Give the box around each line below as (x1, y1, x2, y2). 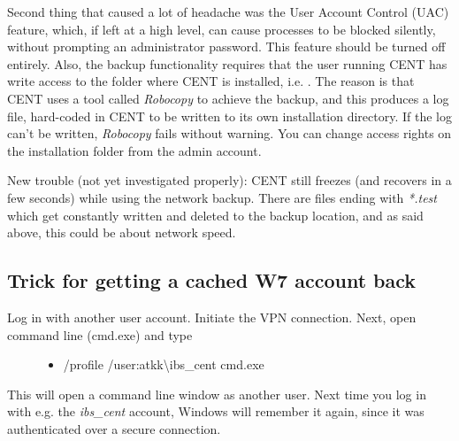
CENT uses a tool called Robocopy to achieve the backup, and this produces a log (7, 89, 449, 107)
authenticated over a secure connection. (7, 419, 221, 437)
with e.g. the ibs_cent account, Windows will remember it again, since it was (7, 402, 425, 421)
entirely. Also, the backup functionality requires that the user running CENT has (7, 54, 448, 73)
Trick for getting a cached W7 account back (7, 267, 417, 294)
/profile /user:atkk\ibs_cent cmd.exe (63, 355, 264, 374)
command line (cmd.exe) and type (7, 325, 193, 344)
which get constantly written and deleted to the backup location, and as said (7, 205, 424, 224)
